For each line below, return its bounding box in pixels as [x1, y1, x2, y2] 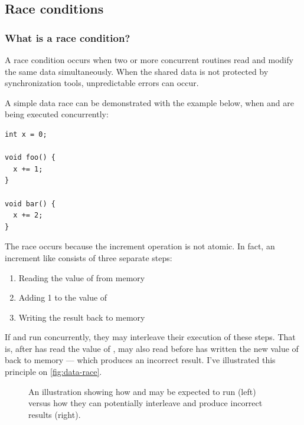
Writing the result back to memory [18, 311, 145, 323]
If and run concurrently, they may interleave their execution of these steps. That [5, 331, 296, 343]
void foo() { [5, 153, 55, 162]
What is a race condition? [5, 30, 130, 45]
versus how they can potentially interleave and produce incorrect [28, 397, 263, 409]
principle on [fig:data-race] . [5, 365, 102, 378]
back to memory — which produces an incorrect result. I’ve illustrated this [5, 354, 276, 366]
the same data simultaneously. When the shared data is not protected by [5, 65, 269, 77]
